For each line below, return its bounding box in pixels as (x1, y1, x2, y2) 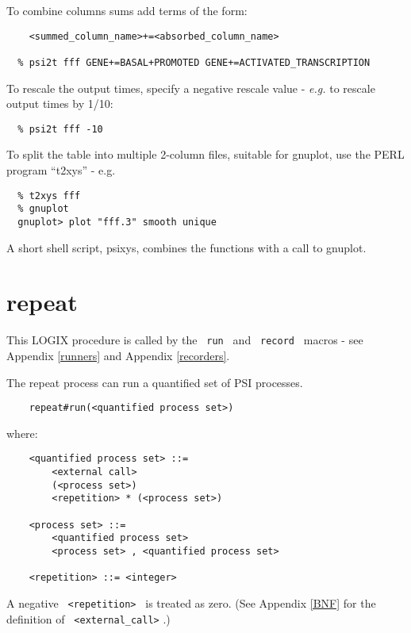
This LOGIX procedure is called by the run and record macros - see (6, 332, 363, 348)
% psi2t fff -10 (17, 123, 103, 135)
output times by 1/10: (6, 95, 113, 112)
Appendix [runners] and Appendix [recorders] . (6, 347, 230, 363)
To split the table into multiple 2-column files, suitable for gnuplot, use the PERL (6, 146, 405, 163)
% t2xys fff (17, 190, 81, 201)
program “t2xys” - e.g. (6, 162, 116, 178)
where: (6, 424, 38, 441)
